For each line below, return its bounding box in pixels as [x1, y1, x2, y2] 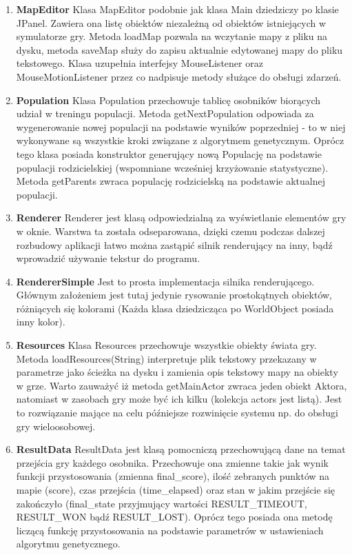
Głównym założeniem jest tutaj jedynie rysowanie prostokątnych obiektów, [16, 287, 332, 302]
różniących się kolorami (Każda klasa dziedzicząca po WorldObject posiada [16, 301, 334, 315]
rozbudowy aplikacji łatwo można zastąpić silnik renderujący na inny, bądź [16, 237, 333, 252]
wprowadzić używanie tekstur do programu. [16, 251, 200, 265]
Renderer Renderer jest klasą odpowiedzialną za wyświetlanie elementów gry [16, 210, 346, 225]
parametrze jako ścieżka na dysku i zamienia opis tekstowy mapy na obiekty [16, 365, 338, 379]
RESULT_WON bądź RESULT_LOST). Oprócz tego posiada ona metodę [16, 509, 333, 524]
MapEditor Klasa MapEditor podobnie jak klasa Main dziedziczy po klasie [16, 2, 339, 16]
